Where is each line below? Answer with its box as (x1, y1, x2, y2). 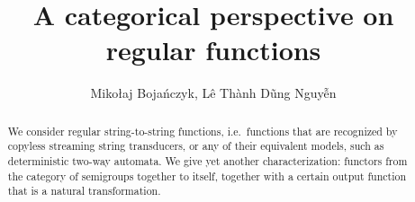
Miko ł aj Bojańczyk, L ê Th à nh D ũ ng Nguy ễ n (90, 83, 337, 102)
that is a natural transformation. (7, 183, 161, 198)
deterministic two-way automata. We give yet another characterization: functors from (7, 154, 408, 169)
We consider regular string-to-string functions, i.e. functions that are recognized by (7, 123, 398, 138)
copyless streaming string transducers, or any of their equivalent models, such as (7, 138, 384, 154)
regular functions (105, 31, 321, 68)
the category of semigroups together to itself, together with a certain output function (7, 168, 407, 183)
